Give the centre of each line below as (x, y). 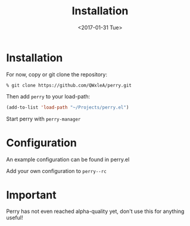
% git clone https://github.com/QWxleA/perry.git (69, 85)
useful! (15, 218)
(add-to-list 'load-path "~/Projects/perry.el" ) (68, 107)
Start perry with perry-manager (43, 119)
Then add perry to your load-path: (48, 96)
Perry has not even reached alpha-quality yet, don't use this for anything (95, 211)
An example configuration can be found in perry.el (68, 159)
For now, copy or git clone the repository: (57, 74)
